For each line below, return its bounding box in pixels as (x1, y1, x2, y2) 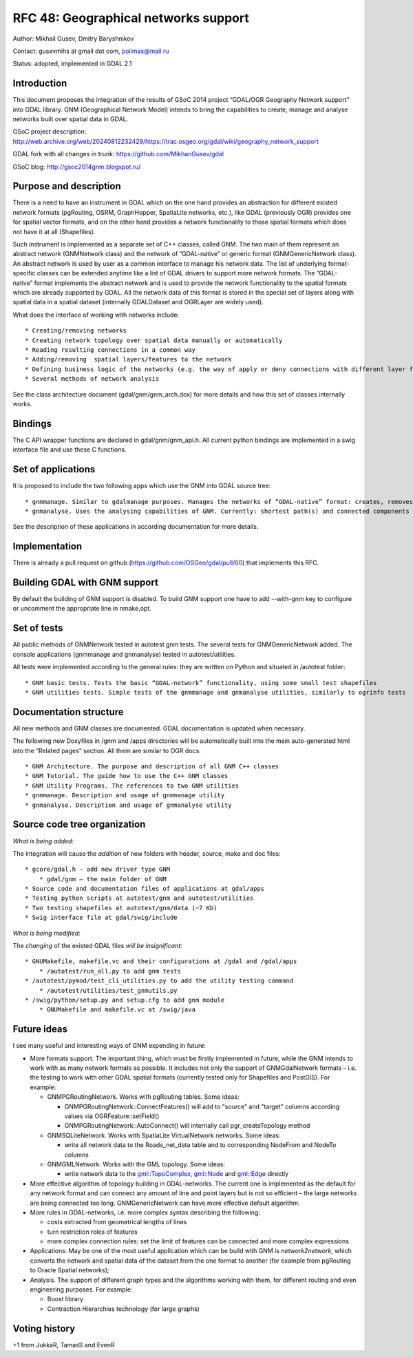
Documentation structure (12, 706, 124, 717)
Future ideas (12, 1023, 68, 1035)
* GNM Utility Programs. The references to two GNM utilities (25, 781, 240, 790)
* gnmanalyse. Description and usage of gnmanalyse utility (25, 801, 232, 809)
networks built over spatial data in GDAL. (12, 115, 129, 123)
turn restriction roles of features (47, 1228, 138, 1236)
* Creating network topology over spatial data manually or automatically (25, 336, 283, 344)
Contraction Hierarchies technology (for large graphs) (47, 1305, 200, 1313)
